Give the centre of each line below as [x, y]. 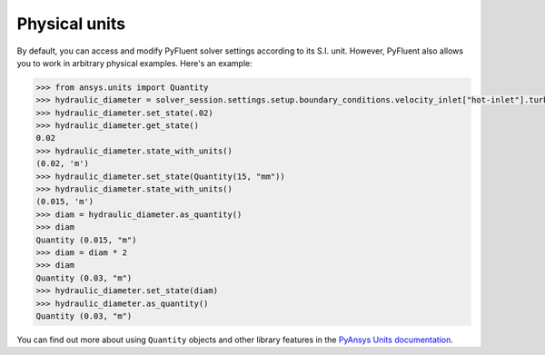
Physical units [71, 24]
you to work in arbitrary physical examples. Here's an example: [135, 63]
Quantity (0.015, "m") [86, 240]
